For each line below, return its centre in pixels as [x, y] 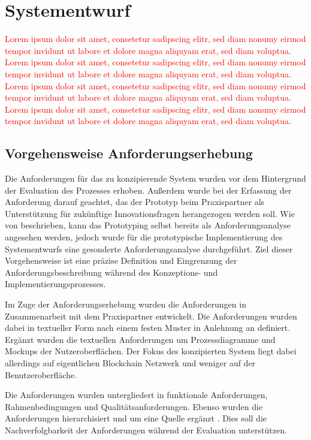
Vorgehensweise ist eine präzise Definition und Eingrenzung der [121, 260]
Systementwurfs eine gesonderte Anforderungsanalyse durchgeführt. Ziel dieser [149, 248]
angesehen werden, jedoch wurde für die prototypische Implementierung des [144, 237]
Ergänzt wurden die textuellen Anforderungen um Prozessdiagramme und [140, 339]
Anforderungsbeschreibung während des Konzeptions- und [111, 272]
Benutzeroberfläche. [41, 374]
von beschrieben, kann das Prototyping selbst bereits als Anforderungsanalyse [148, 225]
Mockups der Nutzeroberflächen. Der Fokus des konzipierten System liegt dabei [151, 351]
